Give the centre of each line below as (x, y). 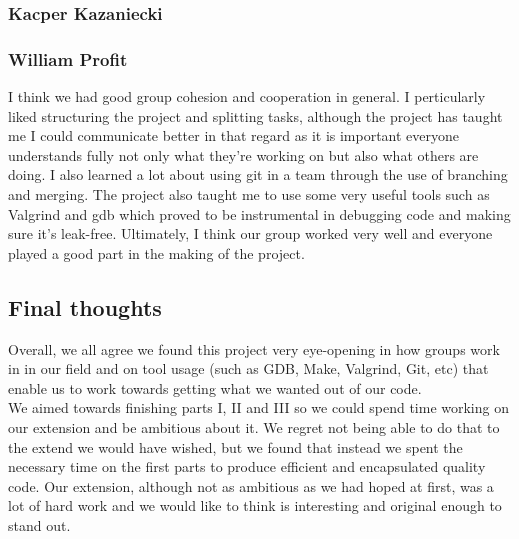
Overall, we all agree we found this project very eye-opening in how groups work (254, 348)
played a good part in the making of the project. (156, 252)
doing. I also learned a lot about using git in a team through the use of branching (258, 174)
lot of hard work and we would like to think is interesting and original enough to (255, 505)
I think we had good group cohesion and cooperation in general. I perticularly (247, 96)
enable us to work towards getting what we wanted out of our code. (215, 387)
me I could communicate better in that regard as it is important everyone (234, 135)
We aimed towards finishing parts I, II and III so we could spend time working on (258, 407)
